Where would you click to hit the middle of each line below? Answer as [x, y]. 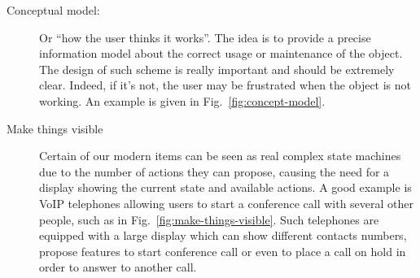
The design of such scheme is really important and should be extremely [217, 69]
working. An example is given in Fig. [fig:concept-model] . [182, 100]
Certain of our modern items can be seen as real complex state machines [220, 156]
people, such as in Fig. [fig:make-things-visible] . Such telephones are [209, 219]
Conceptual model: [53, 10]
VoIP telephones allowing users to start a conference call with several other [227, 203]
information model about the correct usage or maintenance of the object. [221, 53]
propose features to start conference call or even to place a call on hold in [223, 251]
